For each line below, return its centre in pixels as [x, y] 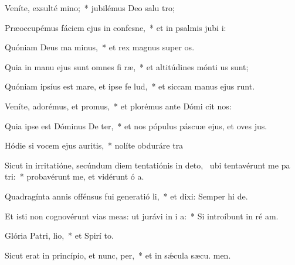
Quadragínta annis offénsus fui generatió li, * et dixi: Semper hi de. [126, 196]
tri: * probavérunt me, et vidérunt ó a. [74, 176]
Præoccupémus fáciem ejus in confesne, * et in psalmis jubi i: [116, 27]
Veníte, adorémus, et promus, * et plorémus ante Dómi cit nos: [118, 106]
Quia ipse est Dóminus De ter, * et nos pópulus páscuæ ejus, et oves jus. [136, 125]
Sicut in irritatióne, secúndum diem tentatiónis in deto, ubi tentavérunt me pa [147, 165]
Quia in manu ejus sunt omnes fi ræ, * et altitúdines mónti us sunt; [127, 66]
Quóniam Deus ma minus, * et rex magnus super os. [100, 47]
